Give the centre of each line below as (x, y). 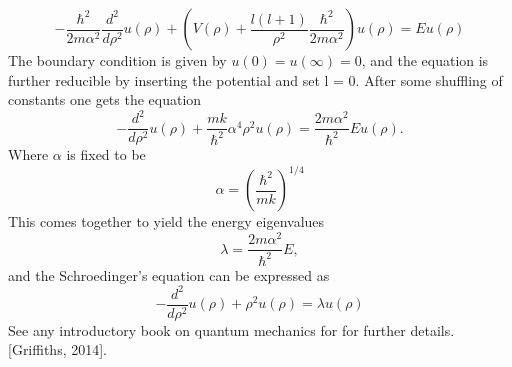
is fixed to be (106, 154)
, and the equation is (425, 60)
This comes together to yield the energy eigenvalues (166, 221)
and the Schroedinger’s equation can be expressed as (169, 274)
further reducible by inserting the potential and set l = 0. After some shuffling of (255, 79)
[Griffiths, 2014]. (58, 349)
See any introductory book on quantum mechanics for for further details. (231, 329)
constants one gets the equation (105, 99)
